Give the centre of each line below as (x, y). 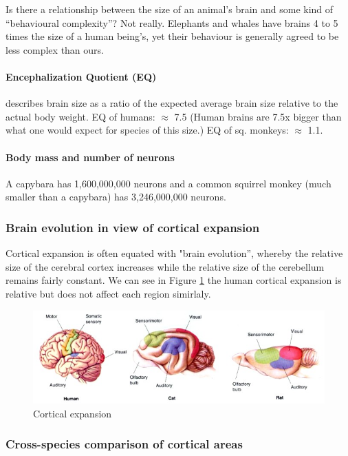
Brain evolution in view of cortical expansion (133, 227)
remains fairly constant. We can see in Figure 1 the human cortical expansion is (174, 280)
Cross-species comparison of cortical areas (124, 444)
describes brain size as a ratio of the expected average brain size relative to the (172, 103)
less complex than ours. (55, 49)
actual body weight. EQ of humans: (80, 116)
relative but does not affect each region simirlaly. (108, 293)
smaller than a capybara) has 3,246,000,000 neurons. (116, 197)
